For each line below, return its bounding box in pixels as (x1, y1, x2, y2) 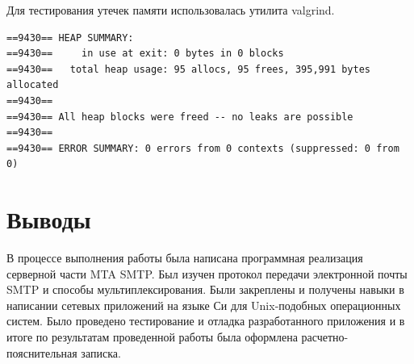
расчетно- (301, 328, 349, 345)
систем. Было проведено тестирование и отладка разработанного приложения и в (6, 312, 405, 329)
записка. (81, 344, 121, 361)
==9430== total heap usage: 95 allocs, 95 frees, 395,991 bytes (6, 63, 371, 75)
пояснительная (6, 344, 77, 361)
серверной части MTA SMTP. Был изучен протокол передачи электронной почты (6, 265, 408, 282)
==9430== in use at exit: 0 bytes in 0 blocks (6, 48, 284, 60)
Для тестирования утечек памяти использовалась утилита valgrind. (6, 2, 335, 18)
